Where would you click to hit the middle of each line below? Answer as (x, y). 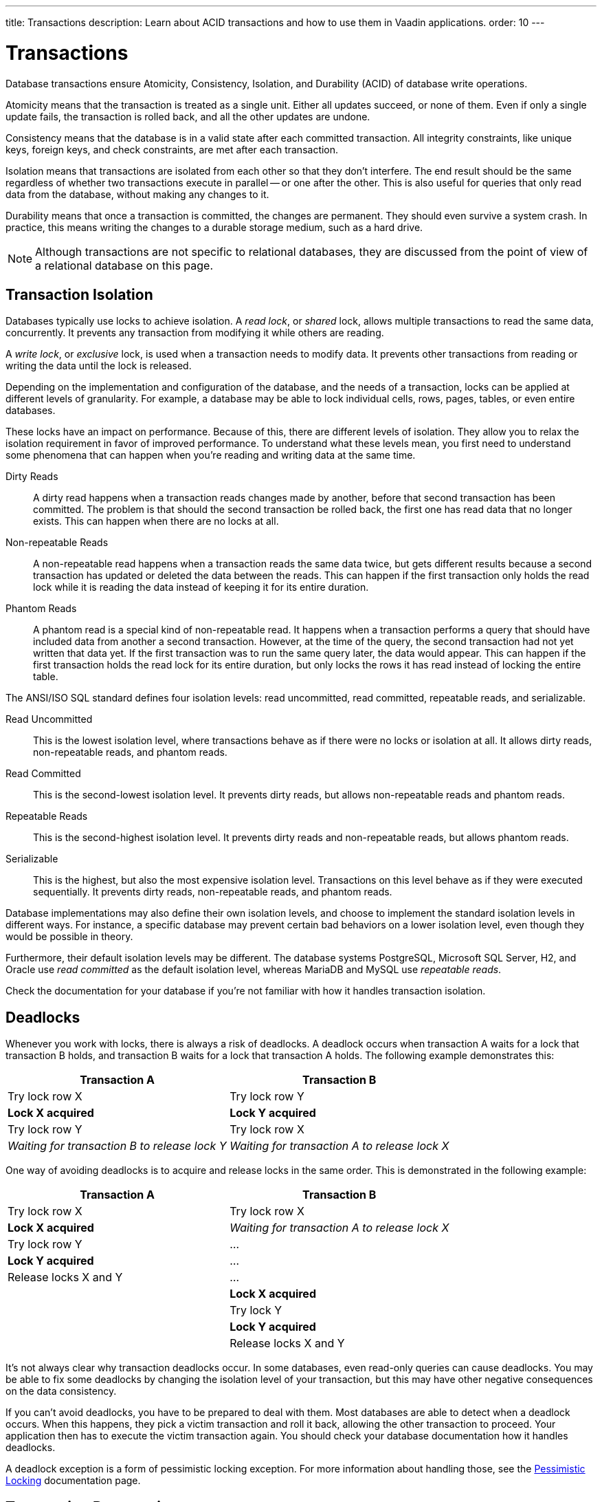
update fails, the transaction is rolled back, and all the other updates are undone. (188, 116)
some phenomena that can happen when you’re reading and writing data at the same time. (211, 455)
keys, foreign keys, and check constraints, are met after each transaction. (172, 149)
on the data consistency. (61, 1391)
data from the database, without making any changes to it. (137, 194)
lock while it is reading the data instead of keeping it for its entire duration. (201, 587)
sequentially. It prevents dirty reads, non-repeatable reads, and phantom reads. (213, 892)
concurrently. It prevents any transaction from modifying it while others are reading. (195, 333)
